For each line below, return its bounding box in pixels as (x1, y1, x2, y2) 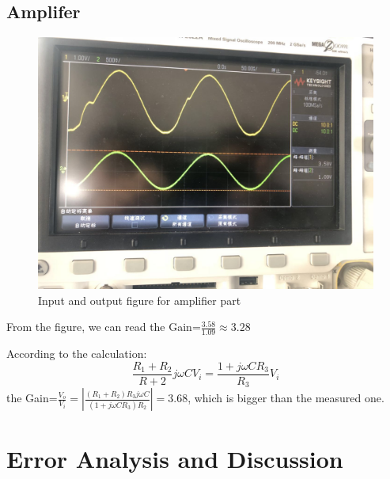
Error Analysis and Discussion (6, 442, 343, 474)
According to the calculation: (6, 345, 147, 362)
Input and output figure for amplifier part (38, 291, 241, 308)
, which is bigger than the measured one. (187, 390, 384, 406)
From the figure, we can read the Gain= (6, 318, 201, 335)
